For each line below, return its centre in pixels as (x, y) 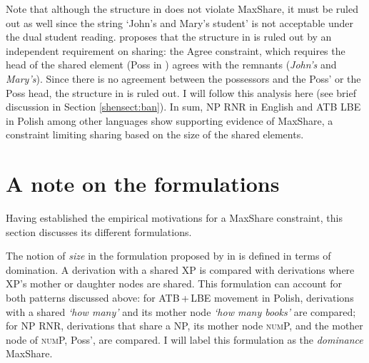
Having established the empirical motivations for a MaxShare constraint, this (174, 218)
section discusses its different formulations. (99, 231)
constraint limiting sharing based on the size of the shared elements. (155, 134)
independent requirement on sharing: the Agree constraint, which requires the (176, 50)
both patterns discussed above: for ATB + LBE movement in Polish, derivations (180, 298)
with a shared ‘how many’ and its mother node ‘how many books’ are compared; (181, 311)
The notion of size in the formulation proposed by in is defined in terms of (168, 256)
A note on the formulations (143, 184)
